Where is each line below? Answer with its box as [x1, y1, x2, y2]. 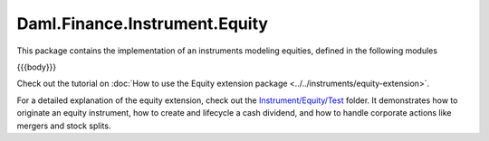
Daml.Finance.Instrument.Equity [16, 14, 269, 33]
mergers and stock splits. [16, 120, 111, 131]
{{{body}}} [16, 61, 57, 72]
